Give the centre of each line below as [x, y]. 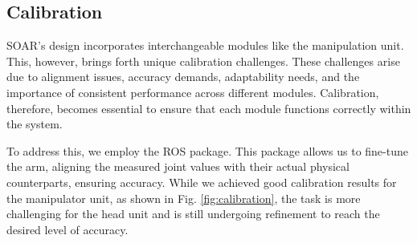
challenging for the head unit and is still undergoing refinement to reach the [193, 214]
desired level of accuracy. [67, 229]
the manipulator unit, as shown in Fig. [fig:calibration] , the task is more [184, 198]
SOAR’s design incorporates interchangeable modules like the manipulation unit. [205, 45]
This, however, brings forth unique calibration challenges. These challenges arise [203, 61]
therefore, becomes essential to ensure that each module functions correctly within [209, 108]
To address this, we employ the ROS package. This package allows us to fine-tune [207, 150]
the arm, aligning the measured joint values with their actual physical [178, 166]
